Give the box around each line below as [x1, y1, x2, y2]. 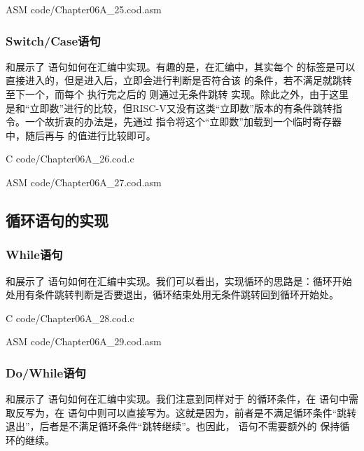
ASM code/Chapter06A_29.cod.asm [6, 334, 162, 349]
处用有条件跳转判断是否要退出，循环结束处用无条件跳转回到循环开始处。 [6, 287, 339, 302]
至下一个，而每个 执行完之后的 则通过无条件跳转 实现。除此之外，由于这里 [6, 87, 349, 101]
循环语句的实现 [6, 209, 108, 230]
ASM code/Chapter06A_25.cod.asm [6, 2, 162, 16]
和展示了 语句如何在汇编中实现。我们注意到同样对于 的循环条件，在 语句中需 [6, 391, 358, 406]
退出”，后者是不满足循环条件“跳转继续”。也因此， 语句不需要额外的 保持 [6, 419, 340, 433]
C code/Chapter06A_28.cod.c [6, 310, 134, 325]
